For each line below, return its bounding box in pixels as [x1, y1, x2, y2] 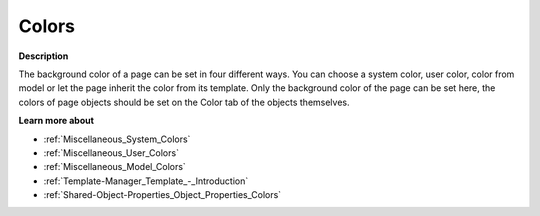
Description [18, 50, 69, 62]
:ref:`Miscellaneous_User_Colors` [43, 146, 180, 159]
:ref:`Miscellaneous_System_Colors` [43, 133, 191, 145]
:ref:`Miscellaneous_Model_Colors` [43, 161, 187, 173]
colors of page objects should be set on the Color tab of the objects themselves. [18, 96, 350, 108]
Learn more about [18, 115, 95, 127]
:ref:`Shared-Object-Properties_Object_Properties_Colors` [43, 189, 282, 201]
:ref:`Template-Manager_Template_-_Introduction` [43, 175, 249, 187]
